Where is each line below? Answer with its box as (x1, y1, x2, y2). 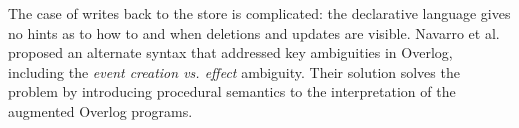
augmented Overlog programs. (8, 100, 193, 121)
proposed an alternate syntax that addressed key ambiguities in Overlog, (8, 42, 453, 63)
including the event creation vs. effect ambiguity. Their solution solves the (8, 61, 460, 82)
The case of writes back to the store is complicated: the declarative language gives (8, 3, 511, 23)
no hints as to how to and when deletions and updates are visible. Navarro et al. (8, 22, 500, 43)
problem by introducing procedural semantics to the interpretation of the (8, 81, 456, 102)
